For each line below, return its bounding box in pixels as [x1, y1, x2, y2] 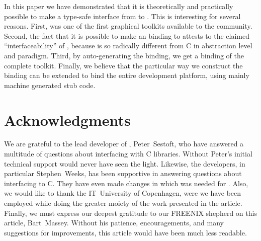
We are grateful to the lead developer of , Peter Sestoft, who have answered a [4, 138, 244, 149]
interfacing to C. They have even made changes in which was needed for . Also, [4, 178, 248, 188]
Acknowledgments [4, 109, 131, 130]
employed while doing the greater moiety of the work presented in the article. [4, 198, 242, 208]
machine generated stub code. [4, 79, 96, 90]
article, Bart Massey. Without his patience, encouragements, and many [4, 217, 224, 228]
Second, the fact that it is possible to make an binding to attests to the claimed [4, 30, 250, 41]
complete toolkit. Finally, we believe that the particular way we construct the [4, 60, 243, 70]
